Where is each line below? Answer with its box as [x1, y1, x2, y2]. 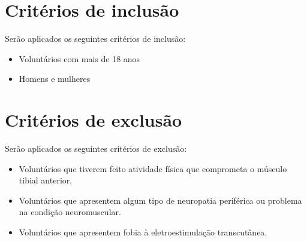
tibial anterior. [19, 174, 73, 186]
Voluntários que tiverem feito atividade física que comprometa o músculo [19, 162, 287, 174]
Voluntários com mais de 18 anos [19, 52, 140, 65]
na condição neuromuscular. [19, 206, 121, 218]
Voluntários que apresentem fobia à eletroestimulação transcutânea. [19, 226, 267, 238]
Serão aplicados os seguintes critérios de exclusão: [5, 142, 187, 155]
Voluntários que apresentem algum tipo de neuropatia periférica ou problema [19, 194, 302, 206]
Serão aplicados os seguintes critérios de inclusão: [5, 32, 186, 45]
